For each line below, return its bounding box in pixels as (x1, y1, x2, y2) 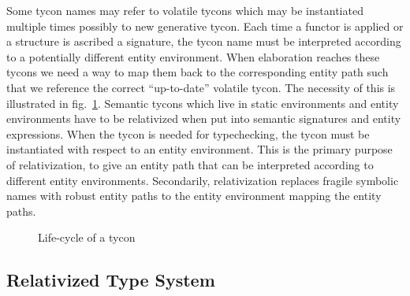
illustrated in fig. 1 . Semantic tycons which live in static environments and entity (6, 94, 399, 111)
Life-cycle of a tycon (38, 229, 136, 246)
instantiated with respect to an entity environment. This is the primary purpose (6, 141, 393, 157)
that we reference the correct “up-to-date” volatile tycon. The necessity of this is (6, 79, 396, 95)
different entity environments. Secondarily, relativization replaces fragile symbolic (6, 172, 399, 188)
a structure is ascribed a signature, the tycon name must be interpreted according (6, 33, 401, 50)
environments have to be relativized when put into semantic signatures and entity (6, 110, 401, 127)
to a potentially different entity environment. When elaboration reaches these (6, 48, 380, 65)
